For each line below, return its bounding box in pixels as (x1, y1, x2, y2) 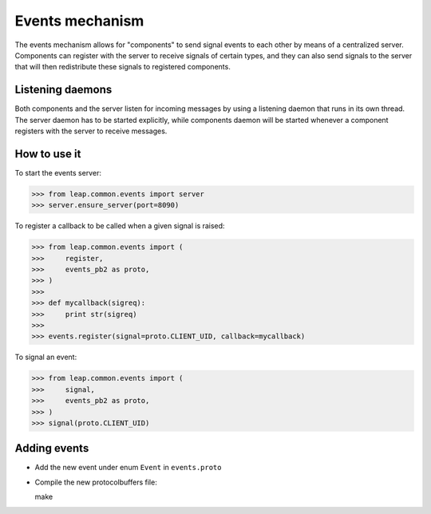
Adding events (14, 441, 89, 455)
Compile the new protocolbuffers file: (34, 477, 157, 487)
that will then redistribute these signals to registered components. (14, 62, 231, 72)
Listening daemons (14, 83, 113, 97)
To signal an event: (14, 352, 77, 362)
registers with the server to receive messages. (14, 126, 168, 136)
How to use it (14, 147, 81, 160)
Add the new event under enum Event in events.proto (34, 463, 222, 472)
